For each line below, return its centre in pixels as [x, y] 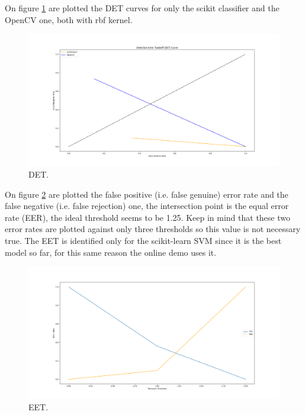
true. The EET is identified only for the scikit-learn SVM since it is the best [143, 240]
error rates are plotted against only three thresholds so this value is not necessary [153, 229]
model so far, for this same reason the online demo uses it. [111, 252]
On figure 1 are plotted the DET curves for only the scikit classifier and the [142, 8]
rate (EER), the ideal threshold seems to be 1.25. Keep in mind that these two [147, 217]
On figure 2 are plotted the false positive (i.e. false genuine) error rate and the [147, 194]
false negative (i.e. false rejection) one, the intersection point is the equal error [147, 206]
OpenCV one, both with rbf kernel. [69, 19]
